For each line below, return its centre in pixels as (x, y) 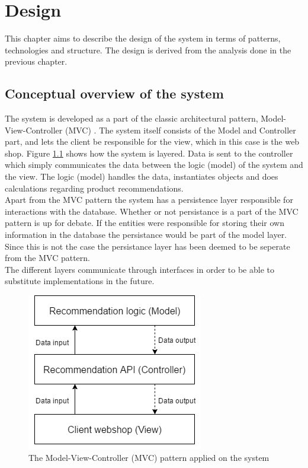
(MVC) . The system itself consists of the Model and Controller (180, 130)
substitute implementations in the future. (80, 281)
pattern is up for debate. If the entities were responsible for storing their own (145, 223)
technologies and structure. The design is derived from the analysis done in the (148, 50)
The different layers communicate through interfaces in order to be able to (139, 269)
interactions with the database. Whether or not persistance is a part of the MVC (152, 211)
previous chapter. (36, 61)
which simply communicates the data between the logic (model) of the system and (154, 165)
